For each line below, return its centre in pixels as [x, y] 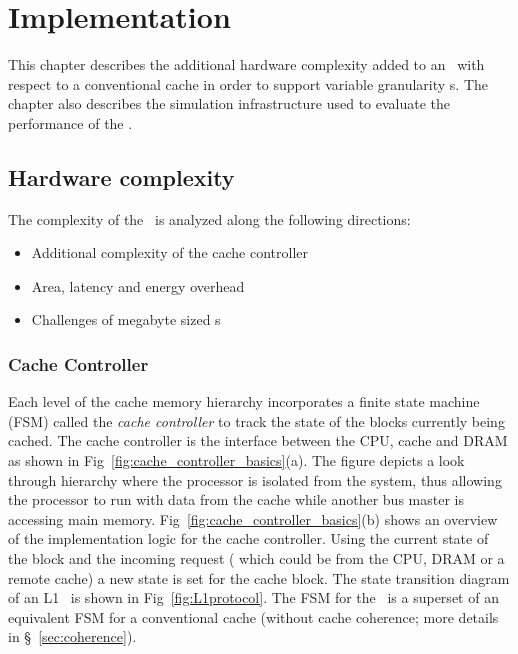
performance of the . [70, 122]
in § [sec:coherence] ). [72, 636]
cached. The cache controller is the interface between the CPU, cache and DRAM [258, 440]
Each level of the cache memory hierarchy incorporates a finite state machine [244, 401]
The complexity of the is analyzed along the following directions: [209, 218]
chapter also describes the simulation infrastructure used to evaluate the [229, 103]
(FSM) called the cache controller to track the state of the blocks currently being [256, 420]
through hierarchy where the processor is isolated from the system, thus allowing [255, 479]
